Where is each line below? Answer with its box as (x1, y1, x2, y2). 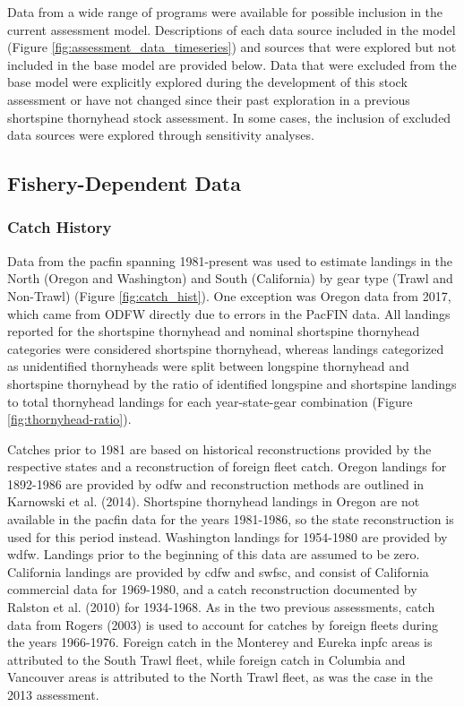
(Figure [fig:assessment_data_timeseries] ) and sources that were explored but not (7, 38, 457, 56)
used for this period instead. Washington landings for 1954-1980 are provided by (7, 527, 448, 546)
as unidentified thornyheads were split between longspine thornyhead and (7, 357, 409, 375)
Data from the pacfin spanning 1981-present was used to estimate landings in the (7, 251, 452, 270)
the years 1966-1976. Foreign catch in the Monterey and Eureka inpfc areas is (7, 633, 433, 651)
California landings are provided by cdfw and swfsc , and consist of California (7, 562, 429, 581)
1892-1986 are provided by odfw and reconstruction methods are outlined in (7, 474, 425, 493)
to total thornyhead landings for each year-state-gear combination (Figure (7, 392, 413, 410)
